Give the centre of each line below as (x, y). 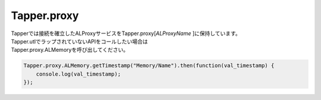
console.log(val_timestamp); (78, 74)
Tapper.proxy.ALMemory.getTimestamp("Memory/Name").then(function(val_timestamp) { (149, 66)
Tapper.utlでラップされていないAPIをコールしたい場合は (79, 41)
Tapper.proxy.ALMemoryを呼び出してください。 (70, 50)
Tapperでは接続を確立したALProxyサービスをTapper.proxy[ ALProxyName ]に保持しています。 (126, 33)
